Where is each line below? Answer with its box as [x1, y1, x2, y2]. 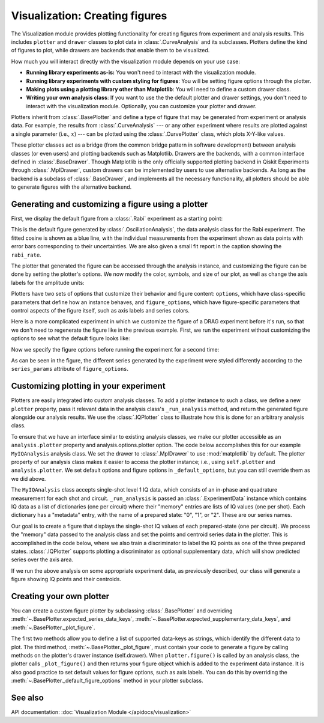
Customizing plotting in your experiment [11, 381, 166, 391]
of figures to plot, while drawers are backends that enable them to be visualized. [11, 47, 210, 54]
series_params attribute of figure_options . [11, 365, 129, 373]
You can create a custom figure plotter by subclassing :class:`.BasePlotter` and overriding [11, 607, 233, 614]
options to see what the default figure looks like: [11, 335, 130, 342]
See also [11, 692, 44, 703]
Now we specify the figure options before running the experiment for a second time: [11, 346, 220, 353]
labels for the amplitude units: [11, 279, 85, 286]
